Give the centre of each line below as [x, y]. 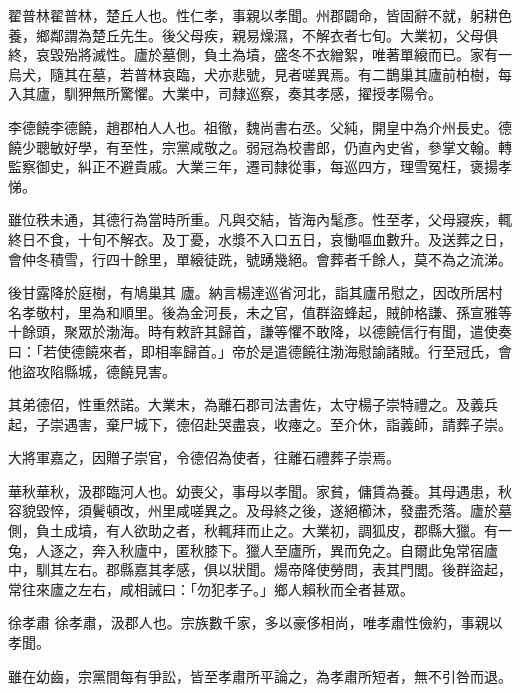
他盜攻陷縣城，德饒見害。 [92, 370]
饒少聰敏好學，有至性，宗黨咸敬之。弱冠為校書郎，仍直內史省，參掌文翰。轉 [260, 146]
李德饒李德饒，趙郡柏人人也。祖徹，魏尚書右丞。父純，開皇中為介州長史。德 [260, 126]
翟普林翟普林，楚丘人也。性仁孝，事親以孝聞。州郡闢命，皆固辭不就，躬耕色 [260, 15]
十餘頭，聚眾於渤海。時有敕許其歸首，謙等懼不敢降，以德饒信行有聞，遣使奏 [260, 331]
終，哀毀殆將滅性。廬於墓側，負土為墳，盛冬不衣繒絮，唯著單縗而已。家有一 [260, 54]
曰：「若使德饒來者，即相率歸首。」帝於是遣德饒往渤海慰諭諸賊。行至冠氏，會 [260, 350]
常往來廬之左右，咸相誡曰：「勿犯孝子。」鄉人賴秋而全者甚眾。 [211, 588]
